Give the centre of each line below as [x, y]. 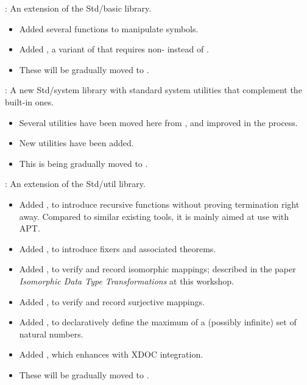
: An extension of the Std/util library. [75, 184]
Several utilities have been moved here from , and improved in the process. [158, 122]
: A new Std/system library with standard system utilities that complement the [153, 90]
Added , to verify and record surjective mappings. [112, 301]
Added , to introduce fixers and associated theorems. [118, 248]
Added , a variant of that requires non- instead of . [114, 49]
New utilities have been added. [76, 143]
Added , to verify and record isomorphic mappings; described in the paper [157, 269]
